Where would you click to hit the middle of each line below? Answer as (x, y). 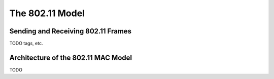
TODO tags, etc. (26, 44)
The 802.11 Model (47, 13)
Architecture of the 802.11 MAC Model (71, 57)
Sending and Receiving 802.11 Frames (71, 31)
